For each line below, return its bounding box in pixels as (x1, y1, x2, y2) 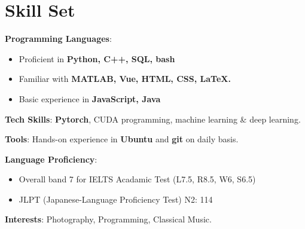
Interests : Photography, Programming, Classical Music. (5, 213, 212, 225)
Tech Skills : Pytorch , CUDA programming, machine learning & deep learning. (5, 112, 301, 125)
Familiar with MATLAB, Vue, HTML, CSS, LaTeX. (19, 72, 231, 85)
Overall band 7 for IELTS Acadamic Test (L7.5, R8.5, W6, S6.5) (19, 173, 256, 185)
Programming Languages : (5, 32, 112, 45)
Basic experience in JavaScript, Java (19, 92, 161, 105)
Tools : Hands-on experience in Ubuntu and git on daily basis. (5, 133, 239, 145)
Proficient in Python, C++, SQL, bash (19, 52, 175, 65)
